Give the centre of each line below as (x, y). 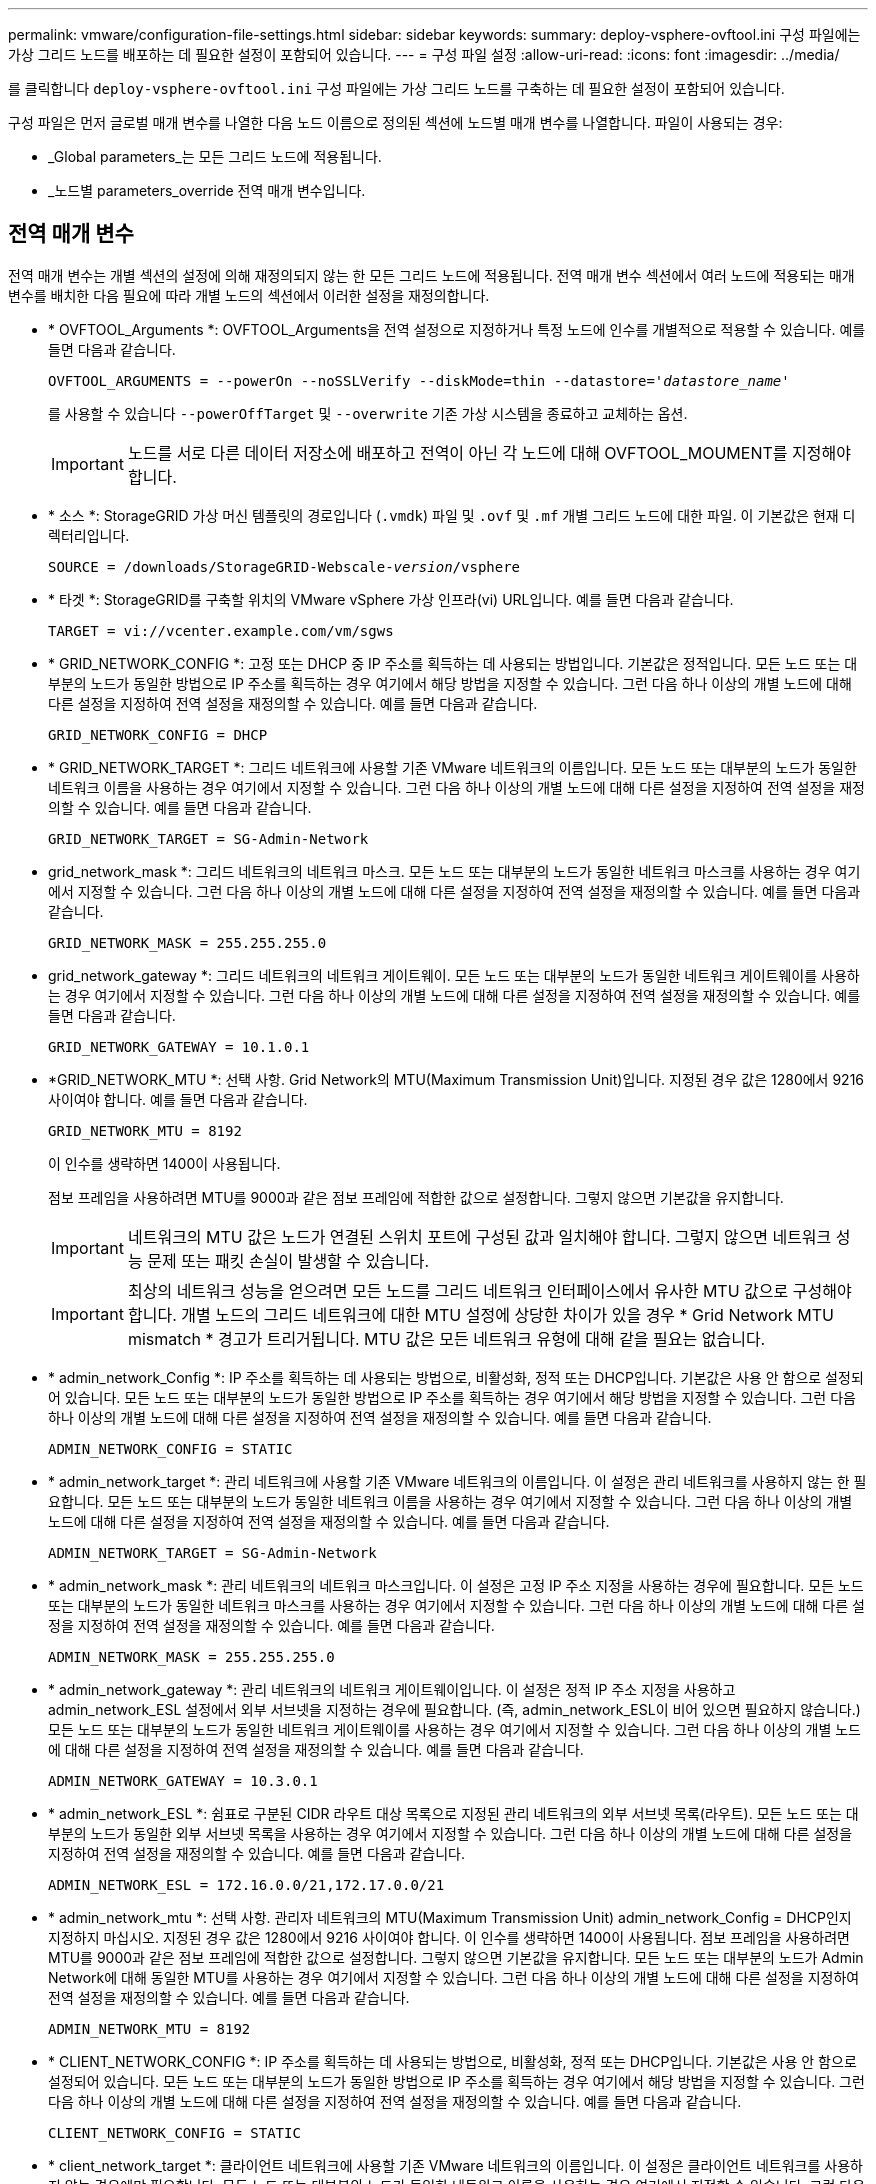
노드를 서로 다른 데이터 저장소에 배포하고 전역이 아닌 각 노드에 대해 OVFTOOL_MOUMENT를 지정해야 (489, 452)
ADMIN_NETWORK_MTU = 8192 (149, 2028)
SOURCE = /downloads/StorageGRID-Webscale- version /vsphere (284, 566)
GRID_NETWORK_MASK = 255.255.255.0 (187, 942)
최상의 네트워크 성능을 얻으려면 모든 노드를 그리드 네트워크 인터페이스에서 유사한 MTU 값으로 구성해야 (489, 1290)
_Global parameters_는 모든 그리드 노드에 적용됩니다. (215, 156)
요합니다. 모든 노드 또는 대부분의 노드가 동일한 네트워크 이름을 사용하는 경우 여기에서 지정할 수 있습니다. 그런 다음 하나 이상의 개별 (450, 1501)
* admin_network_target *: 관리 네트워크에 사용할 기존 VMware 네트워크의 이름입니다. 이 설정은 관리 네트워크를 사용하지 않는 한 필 (457, 1481)
